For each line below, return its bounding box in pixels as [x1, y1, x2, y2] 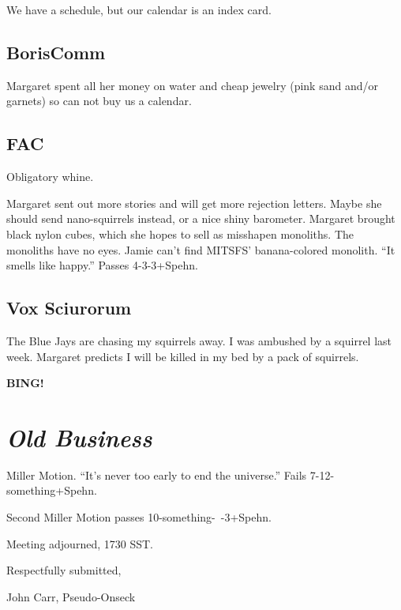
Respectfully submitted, [6, 562, 122, 578]
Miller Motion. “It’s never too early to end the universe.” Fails [6, 466, 307, 483]
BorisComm [6, 40, 106, 64]
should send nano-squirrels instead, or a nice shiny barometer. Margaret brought [6, 210, 395, 227]
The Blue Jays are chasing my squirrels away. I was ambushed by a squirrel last [6, 332, 392, 348]
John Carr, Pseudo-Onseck [6, 588, 136, 604]
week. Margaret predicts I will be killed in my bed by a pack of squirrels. [6, 348, 359, 364]
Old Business [6, 420, 152, 454]
